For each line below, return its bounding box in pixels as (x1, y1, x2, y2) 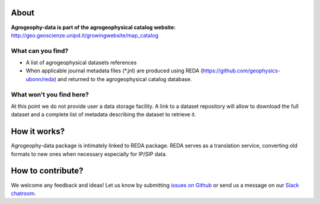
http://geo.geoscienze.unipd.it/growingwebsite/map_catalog (11, 31, 159, 39)
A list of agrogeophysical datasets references (25, 59, 137, 66)
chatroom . (11, 190, 36, 197)
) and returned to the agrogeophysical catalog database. (54, 75, 192, 82)
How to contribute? (11, 166, 84, 176)
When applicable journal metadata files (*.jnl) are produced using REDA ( (25, 67, 203, 74)
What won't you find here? (11, 90, 89, 98)
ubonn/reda (25, 75, 55, 82)
